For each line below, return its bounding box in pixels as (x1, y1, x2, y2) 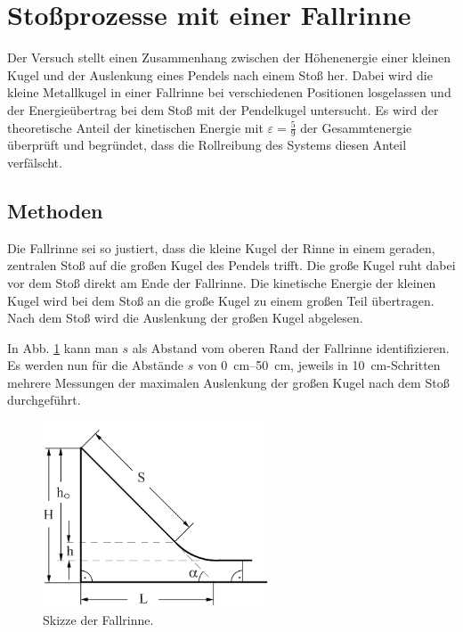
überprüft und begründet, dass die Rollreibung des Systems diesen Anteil (7, 135, 407, 154)
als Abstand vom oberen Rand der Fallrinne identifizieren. (132, 338, 450, 357)
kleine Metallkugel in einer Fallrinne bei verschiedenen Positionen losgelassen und (7, 83, 451, 102)
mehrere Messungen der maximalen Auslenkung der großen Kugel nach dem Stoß (7, 373, 450, 391)
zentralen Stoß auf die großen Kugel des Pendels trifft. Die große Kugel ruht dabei (7, 256, 456, 275)
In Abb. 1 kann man (7, 338, 118, 357)
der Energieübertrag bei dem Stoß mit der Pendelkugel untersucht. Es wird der (7, 100, 439, 119)
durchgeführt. (7, 390, 81, 409)
